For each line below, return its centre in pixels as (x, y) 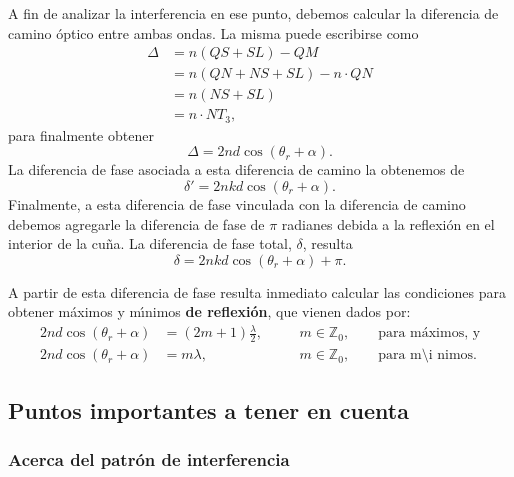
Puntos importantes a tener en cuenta (208, 409)
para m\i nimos (426, 355)
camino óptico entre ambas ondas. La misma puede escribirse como (213, 32)
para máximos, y (429, 333)
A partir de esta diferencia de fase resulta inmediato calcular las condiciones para (257, 291)
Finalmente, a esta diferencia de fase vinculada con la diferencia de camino (237, 203)
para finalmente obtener (81, 134)
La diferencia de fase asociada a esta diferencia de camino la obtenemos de (236, 169)
